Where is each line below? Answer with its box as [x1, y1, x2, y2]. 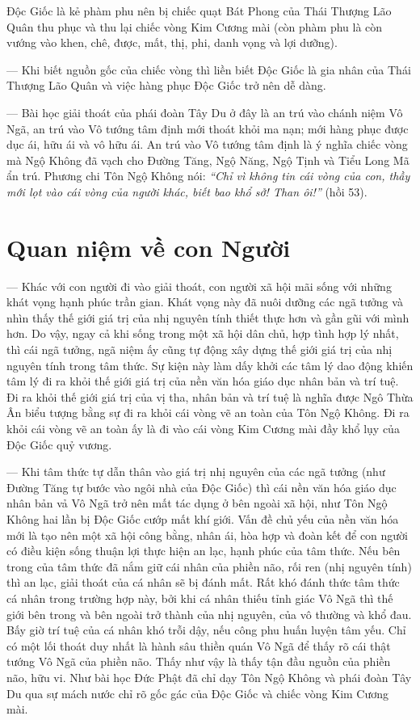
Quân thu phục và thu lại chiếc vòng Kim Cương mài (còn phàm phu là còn [6, 18, 383, 35]
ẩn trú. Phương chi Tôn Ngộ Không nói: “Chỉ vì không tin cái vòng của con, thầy [6, 167, 410, 184]
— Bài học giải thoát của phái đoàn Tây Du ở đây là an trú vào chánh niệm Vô [6, 103, 403, 120]
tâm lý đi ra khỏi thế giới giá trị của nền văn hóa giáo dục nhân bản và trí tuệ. [6, 373, 399, 389]
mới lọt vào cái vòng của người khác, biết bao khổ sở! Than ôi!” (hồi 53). [6, 183, 367, 200]
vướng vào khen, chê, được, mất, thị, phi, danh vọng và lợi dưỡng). [6, 34, 338, 51]
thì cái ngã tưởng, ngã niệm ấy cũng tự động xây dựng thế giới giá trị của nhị [6, 341, 393, 358]
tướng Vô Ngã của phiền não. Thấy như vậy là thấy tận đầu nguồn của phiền [6, 653, 391, 670]
